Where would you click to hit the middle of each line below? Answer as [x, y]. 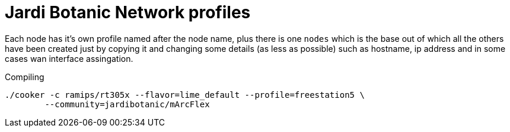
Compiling [25, 77]
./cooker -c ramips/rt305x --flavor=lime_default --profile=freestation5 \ [185, 95]
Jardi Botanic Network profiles [128, 12]
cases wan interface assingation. [69, 58]
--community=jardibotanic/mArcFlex [127, 104]
